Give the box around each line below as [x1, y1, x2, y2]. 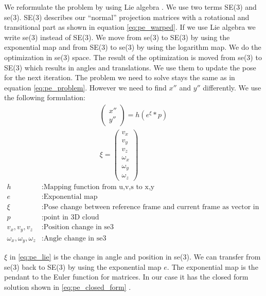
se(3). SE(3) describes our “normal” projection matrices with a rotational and [4, 11, 250, 22]
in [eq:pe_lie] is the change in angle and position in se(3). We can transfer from [9, 251, 261, 262]
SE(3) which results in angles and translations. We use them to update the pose [4, 62, 256, 72]
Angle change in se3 [43, 234, 107, 242]
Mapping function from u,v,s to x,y [43, 183, 155, 191]
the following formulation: [4, 92, 85, 103]
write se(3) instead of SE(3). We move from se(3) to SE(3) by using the [4, 31, 230, 42]
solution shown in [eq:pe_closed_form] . [4, 281, 131, 292]
